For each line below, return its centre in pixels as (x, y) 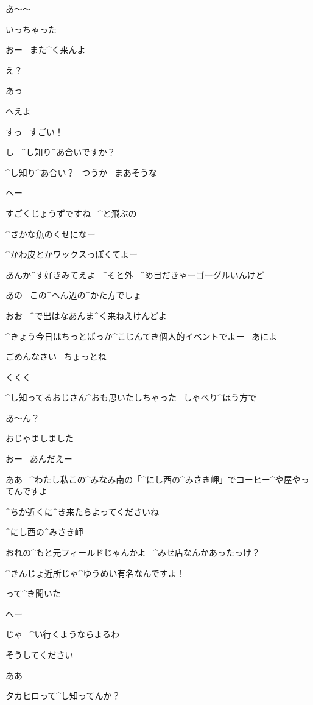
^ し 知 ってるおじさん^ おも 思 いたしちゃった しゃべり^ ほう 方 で (131, 397)
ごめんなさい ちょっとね (56, 356)
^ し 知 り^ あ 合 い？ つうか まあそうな (81, 172)
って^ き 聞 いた (33, 593)
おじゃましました (40, 438)
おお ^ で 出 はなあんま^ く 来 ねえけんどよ (86, 315)
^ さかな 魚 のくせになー (51, 233)
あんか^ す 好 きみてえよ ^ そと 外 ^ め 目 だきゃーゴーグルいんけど (135, 274)
